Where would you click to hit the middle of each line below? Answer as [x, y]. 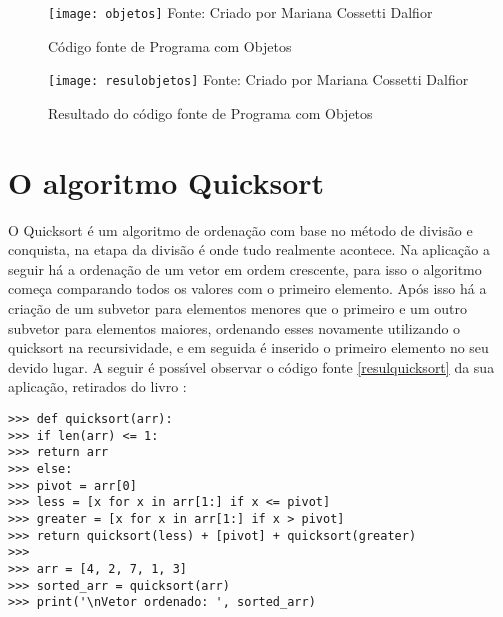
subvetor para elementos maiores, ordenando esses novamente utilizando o [234, 327]
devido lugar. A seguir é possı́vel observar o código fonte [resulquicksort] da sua [251, 366]
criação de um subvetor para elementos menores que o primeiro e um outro [237, 308]
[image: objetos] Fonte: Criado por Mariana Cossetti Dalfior [240, 12]
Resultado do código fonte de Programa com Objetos [210, 112]
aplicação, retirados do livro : [97, 386]
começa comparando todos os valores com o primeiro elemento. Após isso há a [247, 288]
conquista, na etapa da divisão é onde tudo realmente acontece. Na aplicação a [249, 249]
